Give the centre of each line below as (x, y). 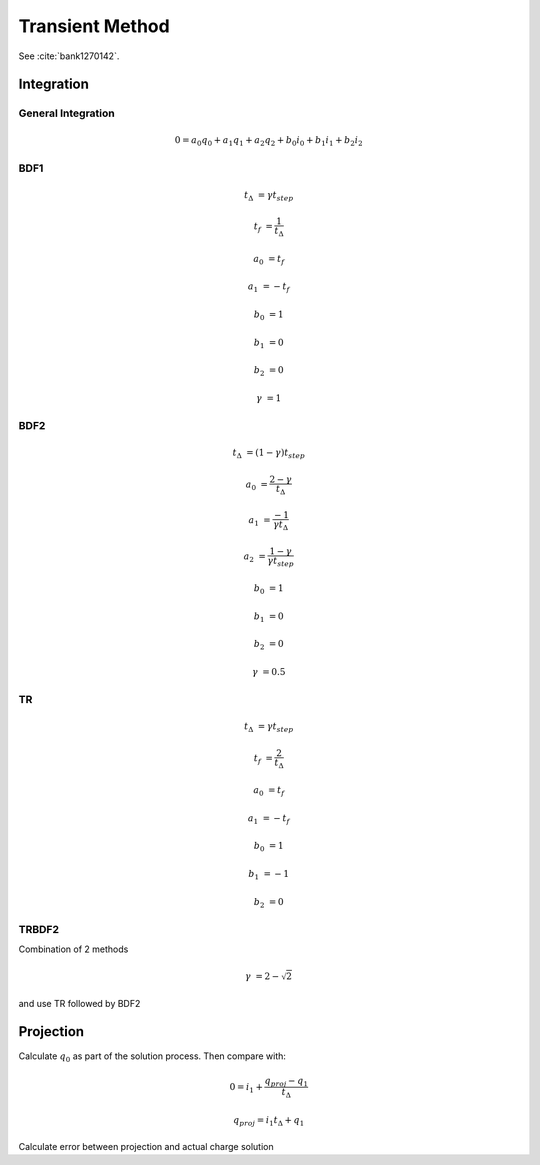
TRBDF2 (39, 930)
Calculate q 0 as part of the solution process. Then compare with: (152, 1057)
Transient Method (94, 26)
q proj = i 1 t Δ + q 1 (269, 1121)
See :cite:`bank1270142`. (69, 56)
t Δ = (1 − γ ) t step (268, 453)
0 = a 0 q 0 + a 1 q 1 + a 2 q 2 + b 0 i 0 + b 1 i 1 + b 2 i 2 (269, 142)
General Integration (66, 113)
